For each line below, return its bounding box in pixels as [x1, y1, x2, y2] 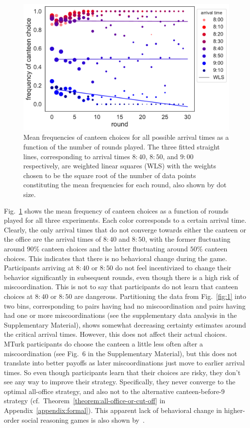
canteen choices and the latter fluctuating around [41, 243, 188, 253]
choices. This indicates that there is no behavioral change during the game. [4, 253, 227, 263]
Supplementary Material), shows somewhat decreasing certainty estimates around [4, 319, 246, 329]
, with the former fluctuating [145, 234, 231, 244]
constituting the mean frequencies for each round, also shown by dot [23, 180, 227, 190]
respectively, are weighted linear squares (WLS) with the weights [23, 161, 216, 171]
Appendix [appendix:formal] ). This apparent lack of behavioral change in [4, 405, 222, 415]
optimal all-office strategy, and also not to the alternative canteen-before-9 [4, 386, 225, 396]
